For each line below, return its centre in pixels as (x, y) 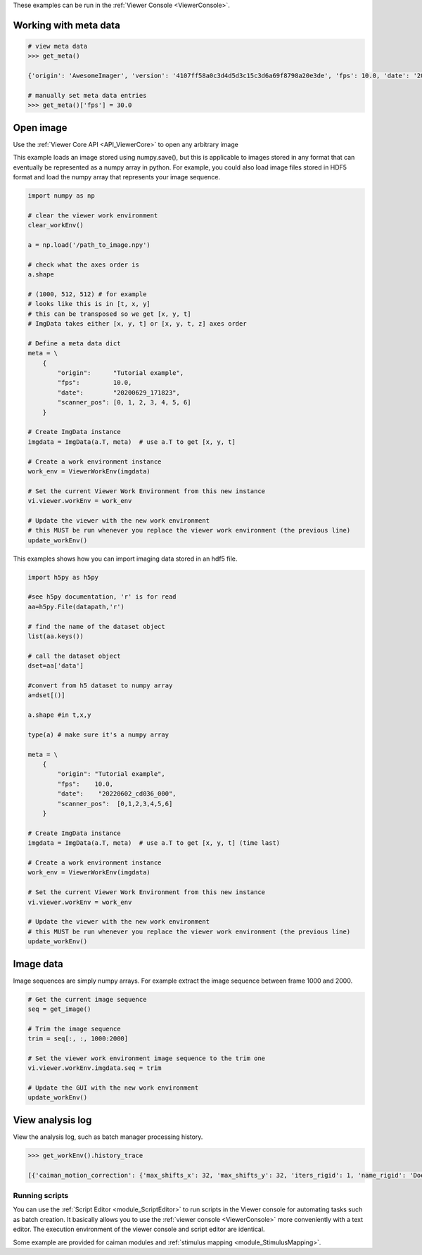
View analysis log (52, 1120)
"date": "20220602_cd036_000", (117, 794)
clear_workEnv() (56, 225)
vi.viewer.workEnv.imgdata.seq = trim (95, 1068)
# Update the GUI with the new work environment (113, 1088)
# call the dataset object (74, 656)
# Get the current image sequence (87, 999)
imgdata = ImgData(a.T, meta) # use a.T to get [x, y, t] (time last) (154, 843)
